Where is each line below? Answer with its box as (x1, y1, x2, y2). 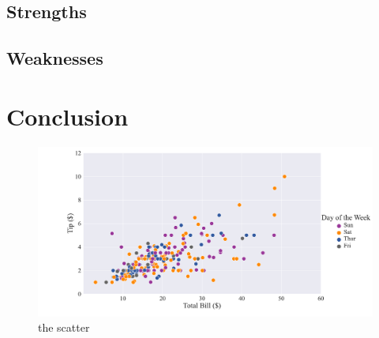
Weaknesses (6, 46, 103, 70)
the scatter (38, 319, 90, 336)
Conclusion (6, 100, 129, 132)
